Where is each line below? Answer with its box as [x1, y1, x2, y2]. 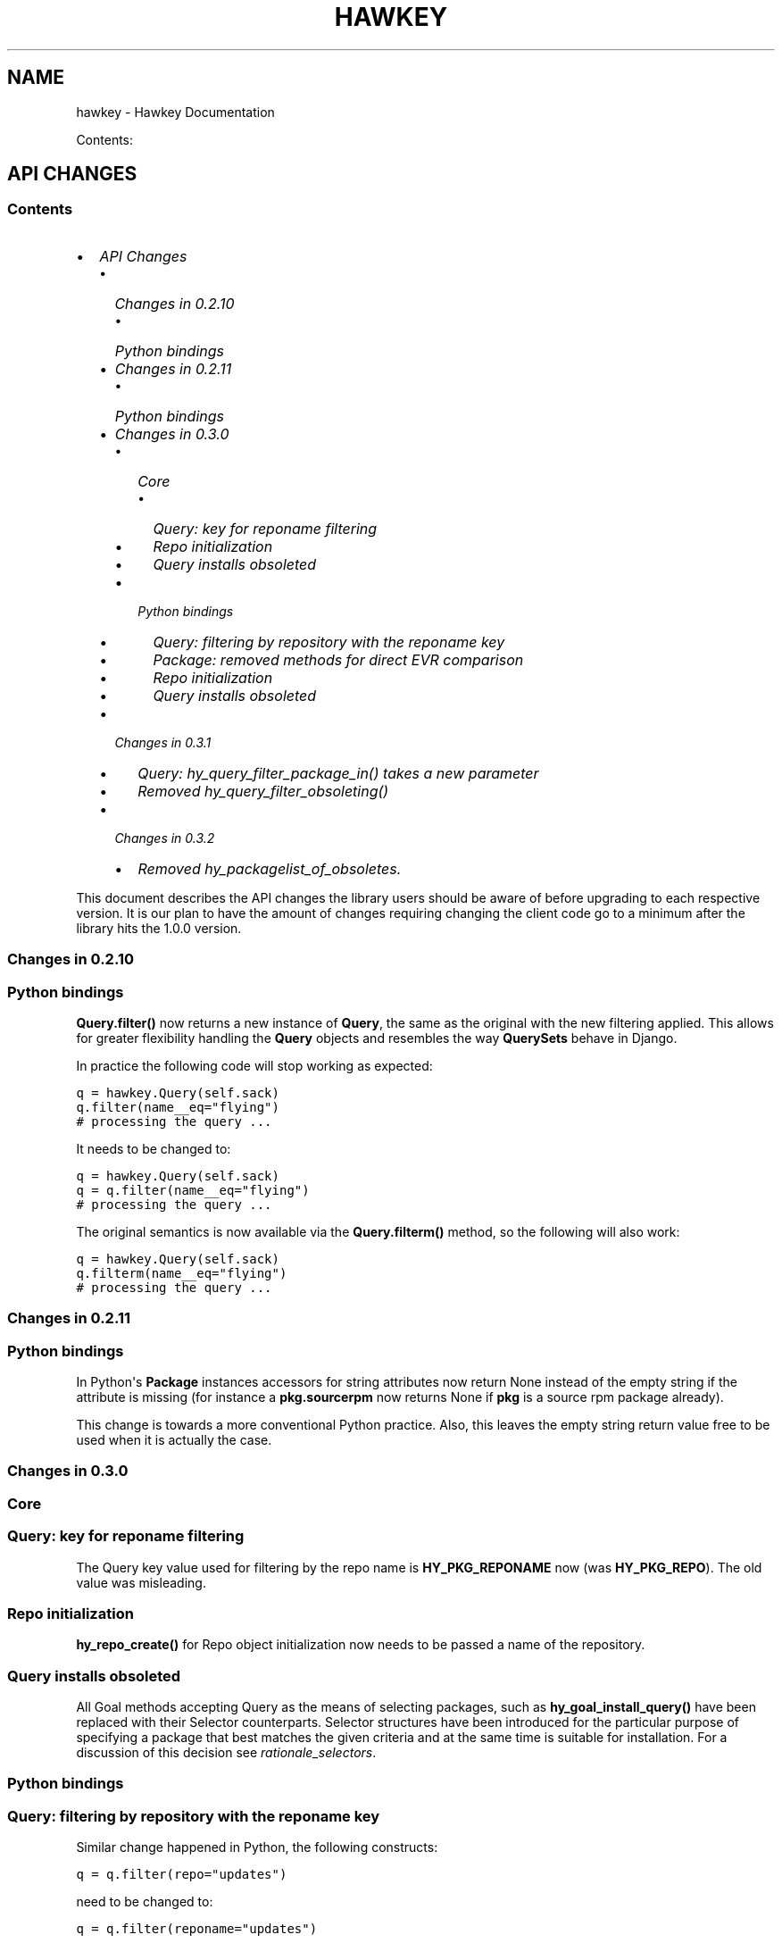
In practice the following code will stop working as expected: [76, 1057, 433, 1073]
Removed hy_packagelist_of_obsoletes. [137, 859, 402, 878]
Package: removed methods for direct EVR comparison [153, 650, 524, 669]
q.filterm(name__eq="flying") [76, 1265, 287, 1280]
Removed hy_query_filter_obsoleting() [137, 781, 389, 800]
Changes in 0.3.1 [114, 734, 212, 750]
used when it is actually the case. [76, 1432, 272, 1448]
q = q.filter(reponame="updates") [76, 1922, 318, 1937]
